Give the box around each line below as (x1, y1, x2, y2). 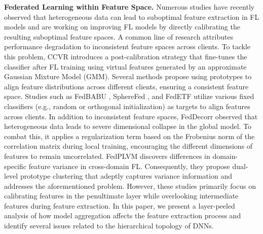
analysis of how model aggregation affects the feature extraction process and (4, 210, 241, 221)
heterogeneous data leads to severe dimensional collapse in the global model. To (4, 121, 252, 131)
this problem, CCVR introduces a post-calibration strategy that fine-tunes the (4, 51, 247, 61)
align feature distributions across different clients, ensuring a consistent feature (4, 81, 249, 91)
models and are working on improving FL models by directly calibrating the (4, 21, 240, 32)
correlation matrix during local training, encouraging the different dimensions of (4, 141, 253, 151)
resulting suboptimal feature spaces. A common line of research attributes (4, 31, 234, 42)
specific (4, 160, 27, 171)
